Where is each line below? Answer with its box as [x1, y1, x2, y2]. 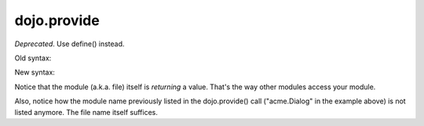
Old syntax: [14, 53, 52, 63]
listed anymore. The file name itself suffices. [14, 107, 159, 117]
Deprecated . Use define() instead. [14, 39, 125, 49]
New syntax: [14, 67, 55, 77]
